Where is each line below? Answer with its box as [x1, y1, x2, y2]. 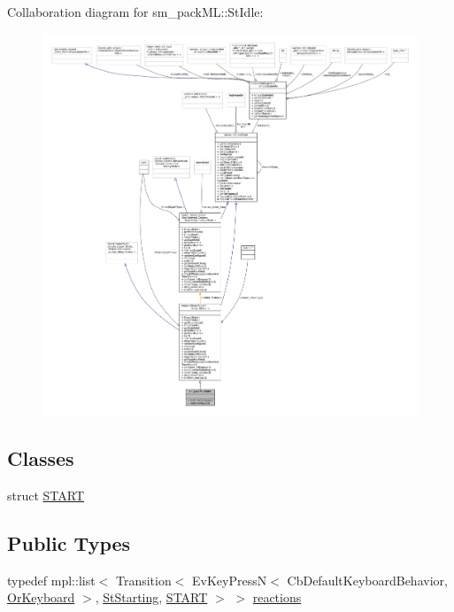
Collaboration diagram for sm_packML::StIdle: [7, 3, 264, 20]
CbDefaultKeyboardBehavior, [287, 570, 448, 589]
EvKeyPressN [192, 570, 267, 589]
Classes [7, 445, 74, 472]
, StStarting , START [95, 588, 208, 607]
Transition [115, 570, 172, 589]
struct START [7, 485, 85, 504]
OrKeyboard [7, 588, 75, 607]
